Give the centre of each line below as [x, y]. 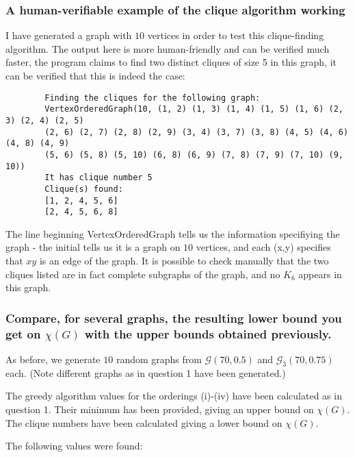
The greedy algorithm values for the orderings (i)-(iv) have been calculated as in [174, 396]
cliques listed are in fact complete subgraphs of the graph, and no [143, 274]
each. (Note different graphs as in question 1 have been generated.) [146, 372]
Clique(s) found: [84, 189]
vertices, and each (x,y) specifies [263, 247]
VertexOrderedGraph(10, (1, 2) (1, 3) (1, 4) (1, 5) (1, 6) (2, [194, 109]
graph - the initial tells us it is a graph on [93, 247]
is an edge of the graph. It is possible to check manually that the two [184, 260]
